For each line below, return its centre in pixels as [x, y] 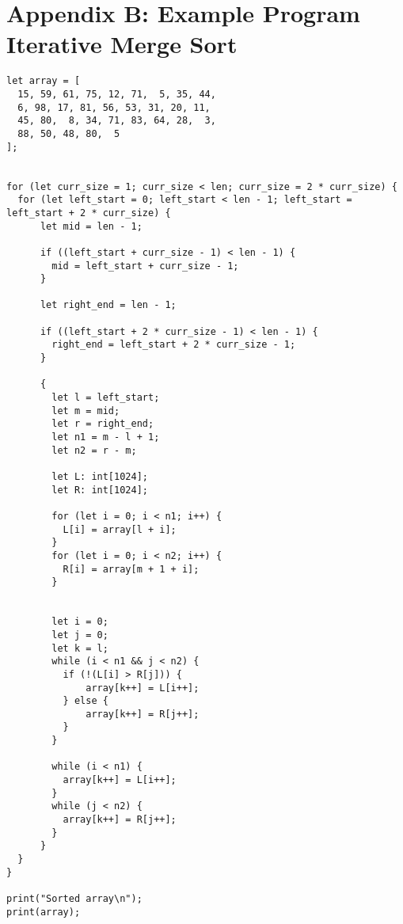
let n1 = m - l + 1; [106, 437]
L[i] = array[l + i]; [120, 529]
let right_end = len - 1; [108, 305]
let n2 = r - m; [94, 450]
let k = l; [80, 648]
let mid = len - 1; [91, 226]
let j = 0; [80, 635]
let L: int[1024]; [100, 477]
